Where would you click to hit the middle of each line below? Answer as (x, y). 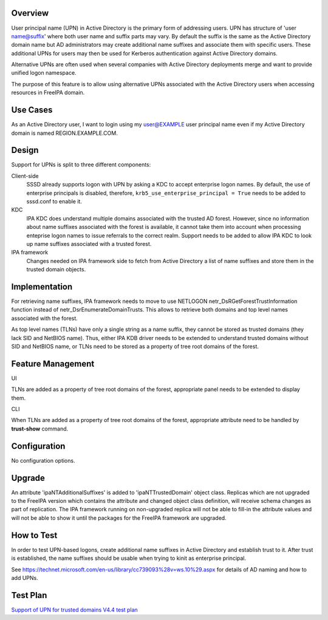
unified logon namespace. (44, 73)
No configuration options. (43, 460)
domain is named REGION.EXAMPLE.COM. (64, 133)
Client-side (25, 175)
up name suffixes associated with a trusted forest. (89, 244)
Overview (30, 13)
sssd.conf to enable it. (54, 202)
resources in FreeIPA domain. (48, 93)
